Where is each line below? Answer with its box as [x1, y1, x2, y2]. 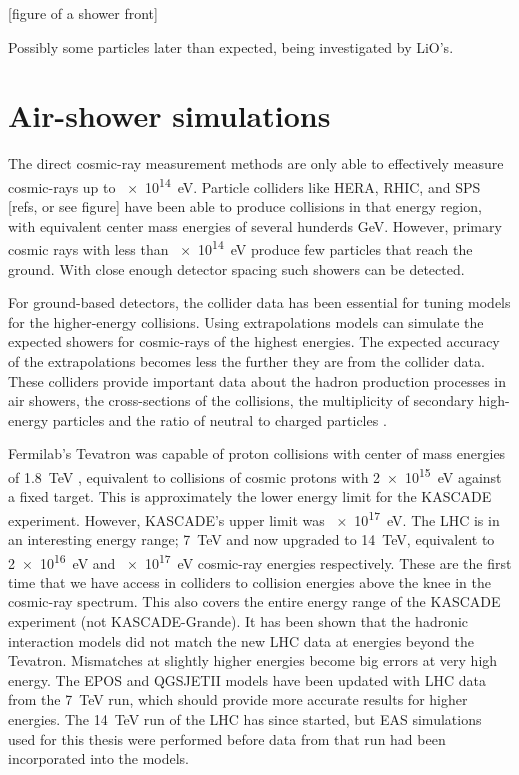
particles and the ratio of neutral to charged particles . [52, 409, 387, 430]
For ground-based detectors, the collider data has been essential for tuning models [8, 292, 511, 313]
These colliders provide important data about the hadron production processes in [8, 370, 507, 391]
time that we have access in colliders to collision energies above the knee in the [8, 571, 491, 592]
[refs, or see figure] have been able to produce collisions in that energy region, [8, 196, 482, 217]
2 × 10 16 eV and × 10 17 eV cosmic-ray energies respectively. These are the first [8, 549, 512, 573]
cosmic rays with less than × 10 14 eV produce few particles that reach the [8, 236, 473, 259]
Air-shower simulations [8, 95, 331, 136]
